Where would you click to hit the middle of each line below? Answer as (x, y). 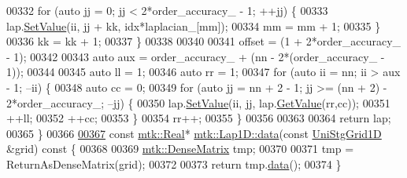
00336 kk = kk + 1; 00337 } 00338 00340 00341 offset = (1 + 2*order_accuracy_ (204, 41)
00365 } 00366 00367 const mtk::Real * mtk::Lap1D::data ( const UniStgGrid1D (194, 133)
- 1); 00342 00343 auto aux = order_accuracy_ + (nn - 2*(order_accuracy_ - (196, 56)
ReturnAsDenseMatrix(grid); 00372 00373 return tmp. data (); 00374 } (174, 163)
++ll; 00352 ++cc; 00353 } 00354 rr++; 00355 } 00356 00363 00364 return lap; (199, 118)
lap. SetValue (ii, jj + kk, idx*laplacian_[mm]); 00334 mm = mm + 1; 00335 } (194, 25)
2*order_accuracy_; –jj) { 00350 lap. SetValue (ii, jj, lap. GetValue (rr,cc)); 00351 (198, 102)
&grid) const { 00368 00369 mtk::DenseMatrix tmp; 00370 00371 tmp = (180, 149)
